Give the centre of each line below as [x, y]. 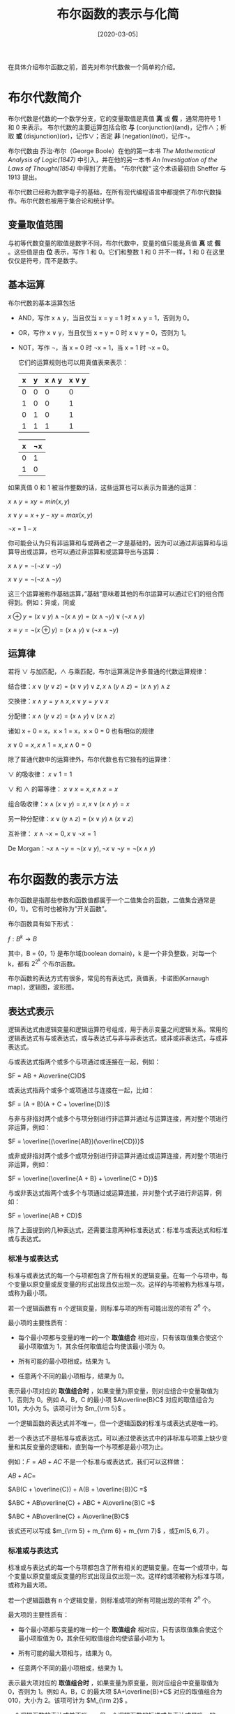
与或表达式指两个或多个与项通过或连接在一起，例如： [84, 1062]
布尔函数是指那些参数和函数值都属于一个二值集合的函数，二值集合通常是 [112, 900]
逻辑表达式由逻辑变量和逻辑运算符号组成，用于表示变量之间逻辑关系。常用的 [118, 1029]
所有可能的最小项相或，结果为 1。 [66, 1362]
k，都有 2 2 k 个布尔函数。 [44, 962]
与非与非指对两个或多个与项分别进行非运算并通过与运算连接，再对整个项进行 [118, 1119]
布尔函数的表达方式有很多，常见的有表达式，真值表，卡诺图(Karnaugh [109, 978]
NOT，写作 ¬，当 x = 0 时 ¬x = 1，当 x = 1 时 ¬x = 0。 [95, 348]
